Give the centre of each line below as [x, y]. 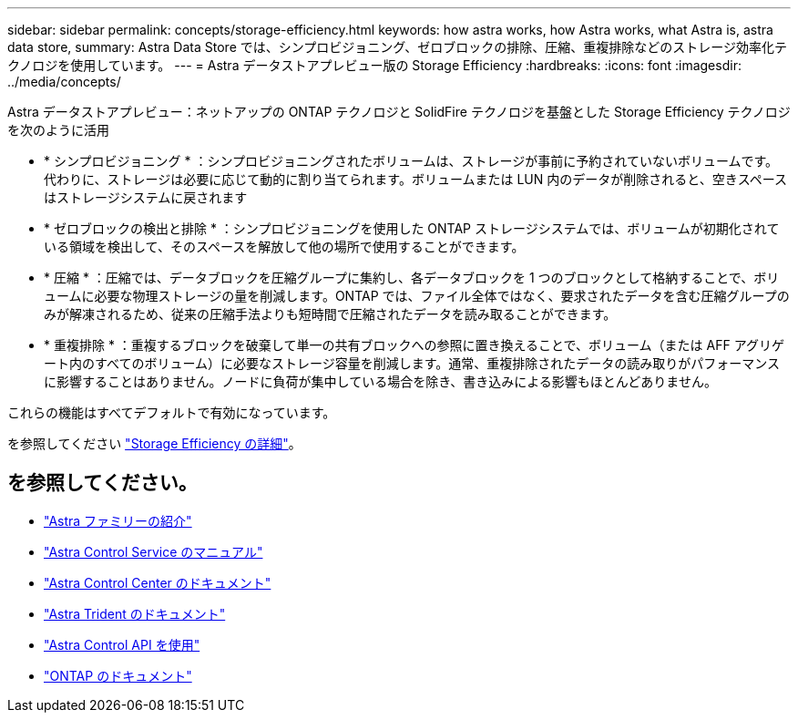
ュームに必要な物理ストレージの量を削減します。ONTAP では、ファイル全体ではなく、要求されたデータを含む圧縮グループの [417, 296]
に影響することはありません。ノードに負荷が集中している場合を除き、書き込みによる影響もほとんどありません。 [380, 381]
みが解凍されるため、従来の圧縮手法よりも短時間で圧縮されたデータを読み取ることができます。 [330, 314]
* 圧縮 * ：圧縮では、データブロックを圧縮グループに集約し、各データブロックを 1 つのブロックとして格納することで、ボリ [412, 278]
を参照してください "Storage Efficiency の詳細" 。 [154, 443]
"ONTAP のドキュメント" [118, 675]
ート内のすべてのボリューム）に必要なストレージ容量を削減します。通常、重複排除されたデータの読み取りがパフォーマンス [412, 363]
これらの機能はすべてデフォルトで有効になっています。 [172, 412]
